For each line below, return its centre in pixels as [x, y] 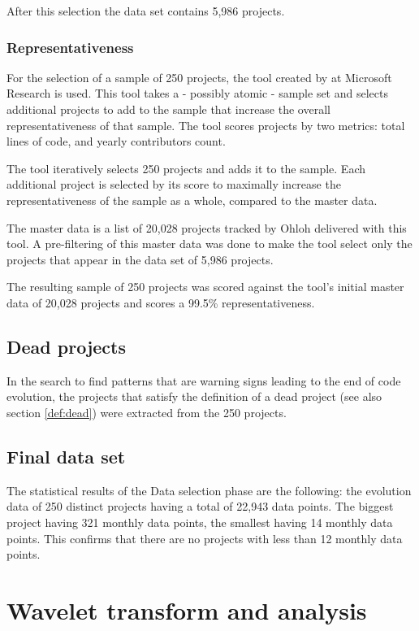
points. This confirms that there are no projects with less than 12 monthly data [205, 538]
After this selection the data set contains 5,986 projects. [146, 11]
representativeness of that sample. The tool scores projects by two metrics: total [206, 125]
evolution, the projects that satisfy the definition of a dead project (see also [194, 396]
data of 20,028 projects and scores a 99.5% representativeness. [161, 302]
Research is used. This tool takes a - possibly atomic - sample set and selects [197, 93]
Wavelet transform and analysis [187, 609]
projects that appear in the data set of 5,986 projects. [140, 259]
